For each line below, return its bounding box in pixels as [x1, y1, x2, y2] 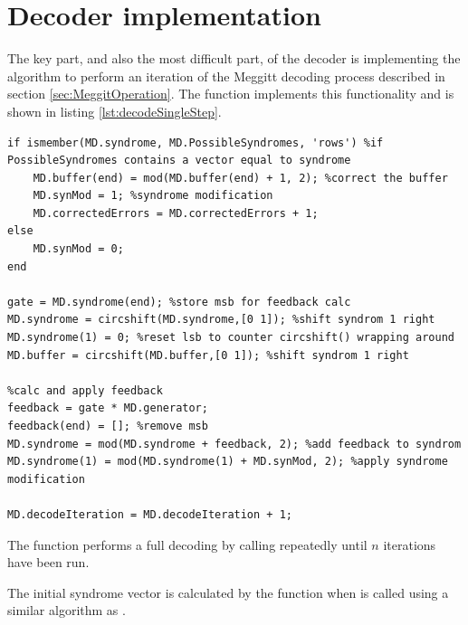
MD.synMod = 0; [33, 242, 124, 256]
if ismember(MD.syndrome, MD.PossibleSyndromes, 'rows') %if [7, 136, 384, 149]
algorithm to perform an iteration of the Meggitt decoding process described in [7, 66, 445, 85]
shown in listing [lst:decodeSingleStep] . [7, 101, 222, 120]
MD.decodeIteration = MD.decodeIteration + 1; [7, 507, 292, 521]
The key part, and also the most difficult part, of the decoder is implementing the [7, 49, 461, 68]
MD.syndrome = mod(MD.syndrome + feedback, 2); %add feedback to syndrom [7, 437, 462, 450]
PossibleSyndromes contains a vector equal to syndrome [7, 154, 351, 167]
